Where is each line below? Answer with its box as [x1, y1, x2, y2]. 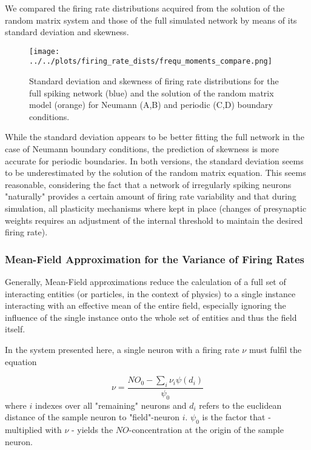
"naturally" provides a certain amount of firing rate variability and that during [5, 190, 296, 203]
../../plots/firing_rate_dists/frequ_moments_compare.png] [29, 57, 272, 66]
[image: [29, 47, 60, 56]
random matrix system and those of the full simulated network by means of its [5, 13, 297, 26]
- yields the [71, 423, 113, 436]
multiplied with [5, 423, 62, 436]
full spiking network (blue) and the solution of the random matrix [29, 86, 274, 99]
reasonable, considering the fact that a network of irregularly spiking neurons [5, 178, 292, 190]
